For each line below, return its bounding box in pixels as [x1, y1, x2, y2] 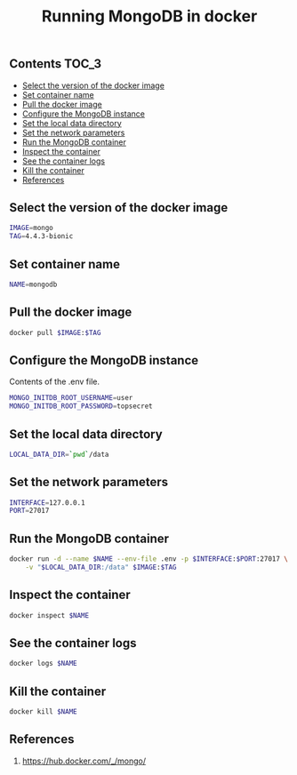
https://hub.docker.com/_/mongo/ [21, 755, 147, 766]
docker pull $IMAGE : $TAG [9, 328, 101, 337]
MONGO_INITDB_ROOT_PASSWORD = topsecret [9, 402, 153, 411]
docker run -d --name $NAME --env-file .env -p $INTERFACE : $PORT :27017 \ [9, 555, 289, 563]
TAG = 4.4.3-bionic [9, 232, 74, 241]
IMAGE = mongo [9, 224, 53, 233]
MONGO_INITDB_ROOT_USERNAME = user [9, 394, 133, 403]
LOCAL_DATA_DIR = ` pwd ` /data [9, 450, 109, 459]
